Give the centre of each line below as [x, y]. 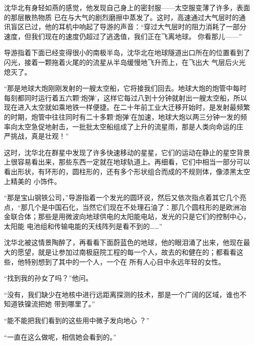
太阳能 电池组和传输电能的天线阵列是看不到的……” [83, 226]
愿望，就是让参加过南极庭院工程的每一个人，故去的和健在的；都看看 [127, 252]
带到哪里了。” [74, 304]
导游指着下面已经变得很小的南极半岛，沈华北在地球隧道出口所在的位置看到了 [127, 52]
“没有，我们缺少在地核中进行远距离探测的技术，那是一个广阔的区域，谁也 [122, 294]
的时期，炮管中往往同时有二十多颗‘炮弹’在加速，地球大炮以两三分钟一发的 [122, 116]
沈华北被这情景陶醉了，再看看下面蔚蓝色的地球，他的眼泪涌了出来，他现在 [124, 242]
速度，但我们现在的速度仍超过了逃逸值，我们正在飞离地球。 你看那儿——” [123, 36]
